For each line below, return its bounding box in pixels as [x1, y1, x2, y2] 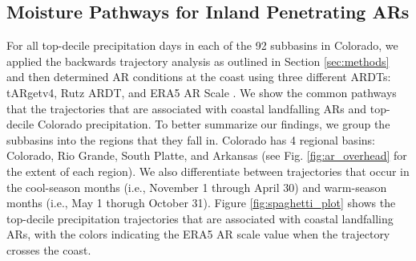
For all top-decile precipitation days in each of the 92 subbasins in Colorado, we [6, 37, 398, 54]
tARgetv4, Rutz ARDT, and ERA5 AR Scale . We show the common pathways [6, 84, 397, 100]
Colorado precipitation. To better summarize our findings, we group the [37, 116, 390, 133]
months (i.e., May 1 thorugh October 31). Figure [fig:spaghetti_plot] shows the [6, 194, 396, 211]
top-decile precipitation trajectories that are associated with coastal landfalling [6, 210, 394, 226]
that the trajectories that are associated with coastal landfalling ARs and [6, 100, 367, 116]
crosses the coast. [6, 241, 91, 258]
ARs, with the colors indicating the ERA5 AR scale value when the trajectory [6, 226, 390, 243]
